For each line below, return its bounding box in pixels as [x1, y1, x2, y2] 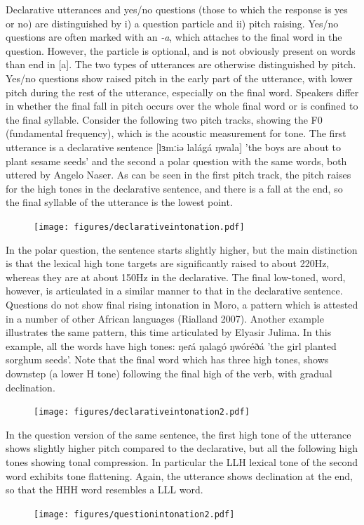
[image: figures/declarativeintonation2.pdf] [34, 407, 250, 417]
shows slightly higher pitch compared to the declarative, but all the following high [6, 441, 358, 455]
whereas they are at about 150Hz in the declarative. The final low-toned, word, [6, 269, 346, 284]
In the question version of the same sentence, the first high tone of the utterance [6, 427, 351, 441]
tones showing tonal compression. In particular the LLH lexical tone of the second [6, 454, 358, 469]
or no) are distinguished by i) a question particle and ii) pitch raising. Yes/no [6, 15, 339, 30]
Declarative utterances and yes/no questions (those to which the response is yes [6, 2, 348, 16]
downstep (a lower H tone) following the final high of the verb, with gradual [6, 365, 332, 380]
